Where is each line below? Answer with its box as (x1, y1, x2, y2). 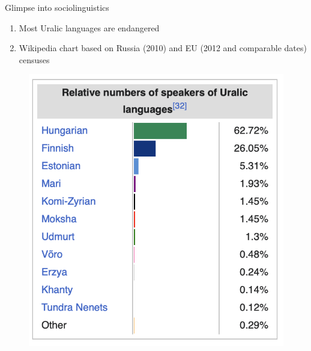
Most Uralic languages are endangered (19, 21, 160, 34)
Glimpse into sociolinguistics (5, 1, 109, 13)
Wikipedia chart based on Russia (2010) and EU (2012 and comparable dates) (19, 42, 307, 54)
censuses (19, 53, 50, 66)
